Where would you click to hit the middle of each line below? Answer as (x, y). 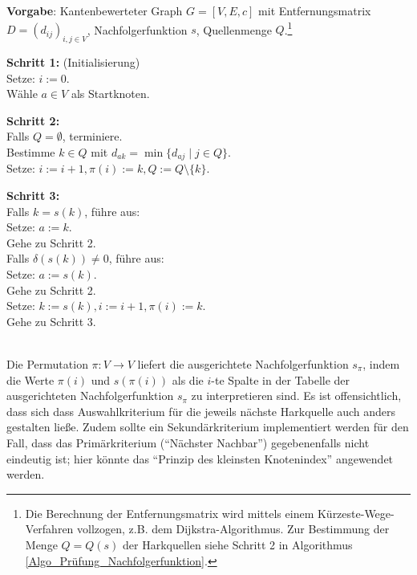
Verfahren (49, 529)
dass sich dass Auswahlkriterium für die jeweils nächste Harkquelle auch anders (201, 411)
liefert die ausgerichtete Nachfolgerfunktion (243, 364)
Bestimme (31, 152)
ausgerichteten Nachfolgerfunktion (90, 396)
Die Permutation (47, 364)
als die (188, 379)
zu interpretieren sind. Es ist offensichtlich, (296, 396)
